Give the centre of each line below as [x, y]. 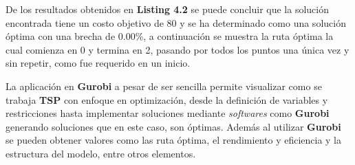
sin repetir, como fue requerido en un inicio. [98, 63]
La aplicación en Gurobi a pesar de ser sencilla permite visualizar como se [164, 86]
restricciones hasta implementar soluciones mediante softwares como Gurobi [168, 113]
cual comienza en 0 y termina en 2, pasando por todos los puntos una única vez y [177, 49]
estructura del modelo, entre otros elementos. [101, 153]
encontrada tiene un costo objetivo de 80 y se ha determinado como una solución [176, 22]
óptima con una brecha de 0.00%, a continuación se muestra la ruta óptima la [170, 36]
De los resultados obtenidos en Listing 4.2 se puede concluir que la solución [168, 9]
